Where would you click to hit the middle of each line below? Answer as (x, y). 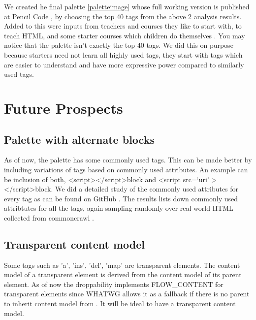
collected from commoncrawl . (49, 217)
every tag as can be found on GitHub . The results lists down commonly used (121, 198)
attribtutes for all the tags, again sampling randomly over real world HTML (119, 208)
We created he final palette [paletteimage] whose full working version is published (127, 6)
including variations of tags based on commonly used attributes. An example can (126, 169)
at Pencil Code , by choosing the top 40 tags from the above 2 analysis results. (123, 16)
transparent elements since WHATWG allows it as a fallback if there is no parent (127, 294)
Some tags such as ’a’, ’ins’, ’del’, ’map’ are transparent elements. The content (122, 265)
